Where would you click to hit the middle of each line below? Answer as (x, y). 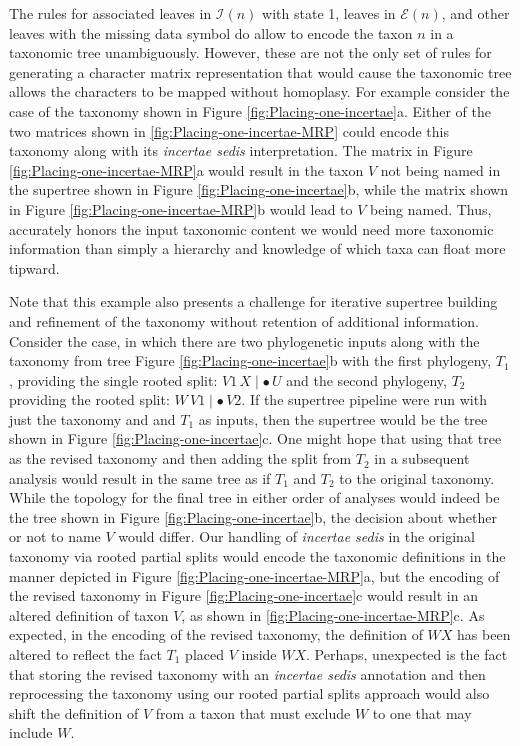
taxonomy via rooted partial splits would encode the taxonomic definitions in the (257, 556)
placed (204, 654)
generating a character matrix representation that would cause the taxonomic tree (260, 71)
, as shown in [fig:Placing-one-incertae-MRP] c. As (333, 614)
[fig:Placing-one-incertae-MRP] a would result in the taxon (186, 169)
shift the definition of (74, 712)
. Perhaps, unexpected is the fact (407, 654)
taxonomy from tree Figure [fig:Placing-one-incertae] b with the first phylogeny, (250, 360)
